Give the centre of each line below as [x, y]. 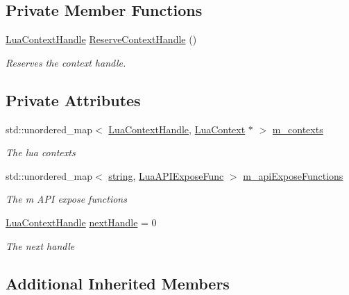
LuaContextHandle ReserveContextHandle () [101, 39]
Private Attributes [73, 100]
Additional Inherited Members [118, 283]
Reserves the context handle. [66, 62]
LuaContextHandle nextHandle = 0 [81, 222]
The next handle [40, 245]
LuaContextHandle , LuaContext [177, 129]
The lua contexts [41, 152]
